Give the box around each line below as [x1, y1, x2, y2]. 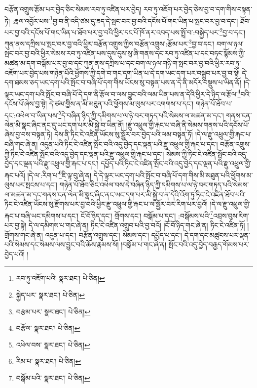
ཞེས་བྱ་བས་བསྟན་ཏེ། [4, 129, 52, 139]
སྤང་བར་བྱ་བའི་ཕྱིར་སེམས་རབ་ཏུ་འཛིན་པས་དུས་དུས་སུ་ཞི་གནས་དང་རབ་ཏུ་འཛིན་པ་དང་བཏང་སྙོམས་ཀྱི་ [4, 48, 246, 58]
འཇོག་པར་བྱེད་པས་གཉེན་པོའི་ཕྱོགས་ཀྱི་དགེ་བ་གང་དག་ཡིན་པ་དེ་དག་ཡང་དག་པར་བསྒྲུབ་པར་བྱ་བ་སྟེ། [4, 67, 240, 78]
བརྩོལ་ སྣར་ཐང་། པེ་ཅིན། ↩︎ [16, 323, 80, 333]
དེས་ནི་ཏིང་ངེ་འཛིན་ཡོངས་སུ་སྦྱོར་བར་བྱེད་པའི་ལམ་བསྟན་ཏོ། [54, 129, 193, 139]
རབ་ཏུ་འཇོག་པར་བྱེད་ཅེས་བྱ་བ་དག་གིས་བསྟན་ [143, 4, 253, 14]
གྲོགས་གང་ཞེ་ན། [4, 229, 43, 240]
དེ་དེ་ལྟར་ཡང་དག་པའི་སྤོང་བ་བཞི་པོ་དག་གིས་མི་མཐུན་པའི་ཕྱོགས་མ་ [93, 170, 253, 180]
